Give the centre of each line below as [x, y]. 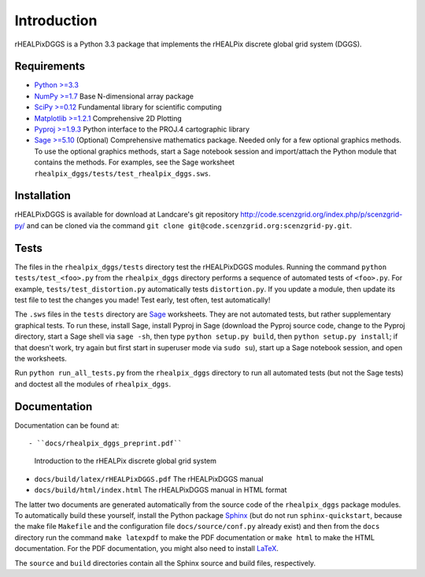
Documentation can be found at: [67, 425]
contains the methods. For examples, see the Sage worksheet [135, 162]
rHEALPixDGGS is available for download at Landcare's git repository [127, 215]
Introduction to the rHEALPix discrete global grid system [125, 461]
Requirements [50, 67]
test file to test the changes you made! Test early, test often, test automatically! [142, 300]
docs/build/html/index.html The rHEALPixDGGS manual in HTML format [161, 490]
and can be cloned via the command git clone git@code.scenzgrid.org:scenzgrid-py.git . [189, 225]
